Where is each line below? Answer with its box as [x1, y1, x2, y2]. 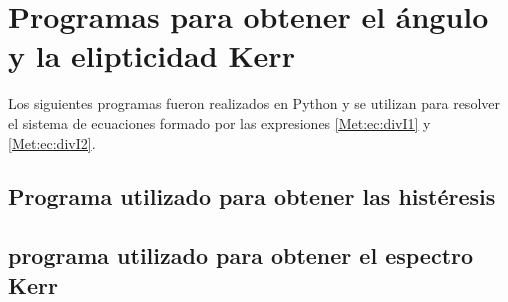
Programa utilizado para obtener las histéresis [8, 181, 496, 212]
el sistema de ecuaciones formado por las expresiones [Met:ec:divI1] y [8, 112, 431, 133]
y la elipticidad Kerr [8, 35, 295, 76]
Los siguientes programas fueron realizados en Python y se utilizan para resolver [8, 93, 500, 114]
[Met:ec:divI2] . [8, 132, 96, 153]
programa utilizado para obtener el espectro [8, 240, 474, 271]
